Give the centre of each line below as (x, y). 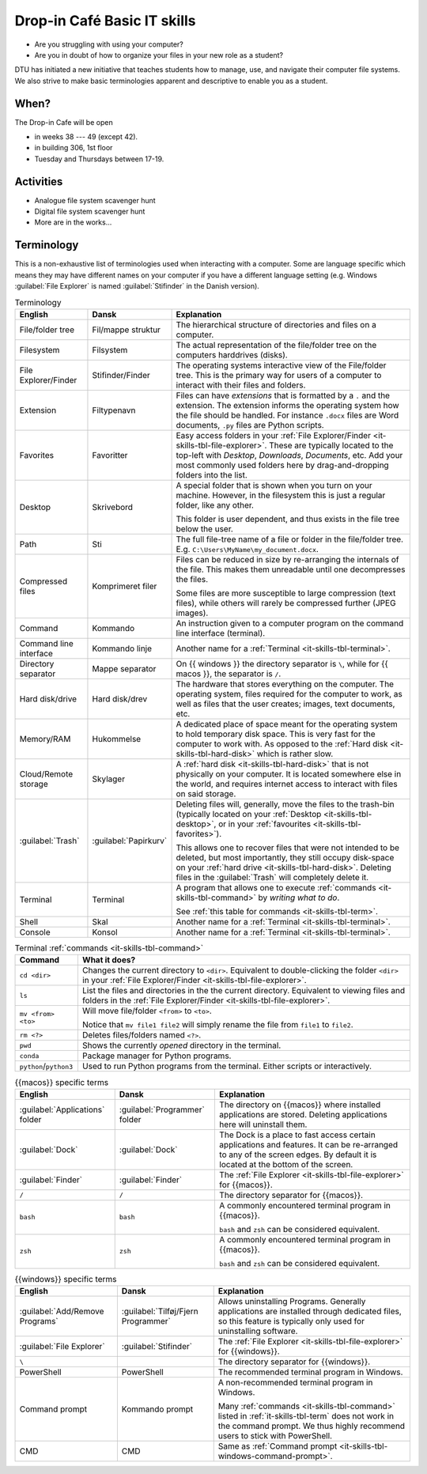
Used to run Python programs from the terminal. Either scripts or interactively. (227, 1066)
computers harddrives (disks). (232, 354)
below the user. (204, 528)
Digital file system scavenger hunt (90, 212)
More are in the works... (73, 222)
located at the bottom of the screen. (286, 1164)
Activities (39, 181)
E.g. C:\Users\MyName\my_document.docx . (248, 549)
